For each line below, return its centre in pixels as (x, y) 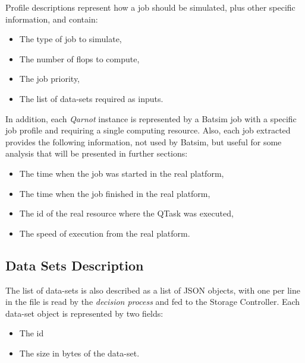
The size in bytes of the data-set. (79, 353)
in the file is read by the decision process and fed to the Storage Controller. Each (153, 302)
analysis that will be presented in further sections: (97, 153)
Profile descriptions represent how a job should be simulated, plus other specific (150, 7)
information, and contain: (52, 19)
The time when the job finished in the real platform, (115, 193)
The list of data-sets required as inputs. (91, 98)
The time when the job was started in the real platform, (122, 173)
